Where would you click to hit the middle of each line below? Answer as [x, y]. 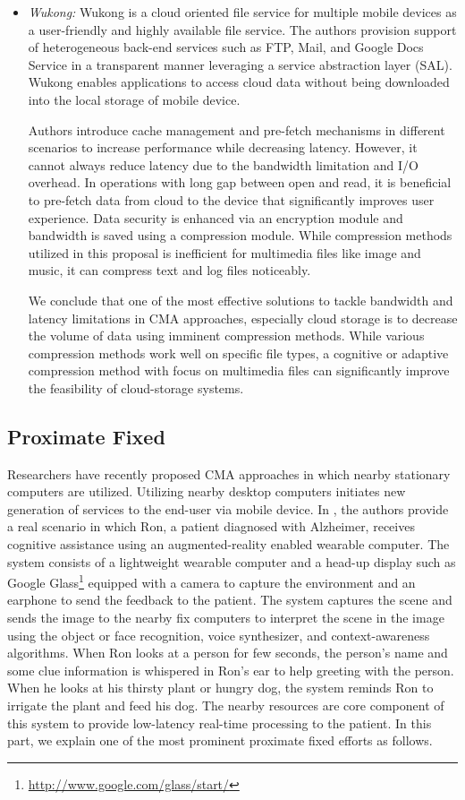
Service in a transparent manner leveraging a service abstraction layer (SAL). [240, 64]
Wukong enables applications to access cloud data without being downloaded [239, 82]
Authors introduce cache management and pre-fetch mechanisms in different [237, 129]
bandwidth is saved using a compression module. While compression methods [240, 235]
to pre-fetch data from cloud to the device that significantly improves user [231, 199]
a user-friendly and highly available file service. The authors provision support [242, 29]
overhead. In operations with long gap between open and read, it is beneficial [240, 182]
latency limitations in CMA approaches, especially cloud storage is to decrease [243, 318]
